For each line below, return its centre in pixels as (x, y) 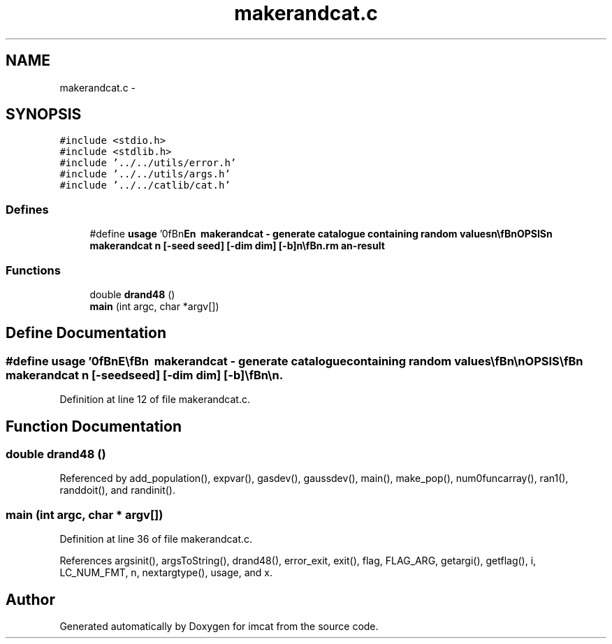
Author (30, 599)
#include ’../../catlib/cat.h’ (145, 185)
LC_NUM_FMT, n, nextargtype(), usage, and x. (166, 573)
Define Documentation (86, 333)
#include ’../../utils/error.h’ (148, 163)
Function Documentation (94, 426)
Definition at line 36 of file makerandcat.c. (156, 539)
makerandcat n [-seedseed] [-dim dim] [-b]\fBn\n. (145, 375)
